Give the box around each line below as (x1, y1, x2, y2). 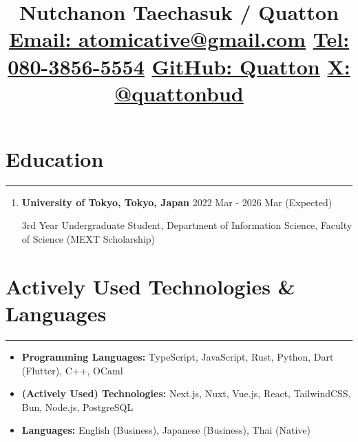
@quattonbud (114, 79, 244, 107)
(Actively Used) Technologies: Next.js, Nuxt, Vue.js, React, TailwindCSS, (21, 386, 351, 401)
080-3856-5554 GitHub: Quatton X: (8, 52, 350, 80)
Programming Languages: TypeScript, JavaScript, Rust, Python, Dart (21, 349, 334, 363)
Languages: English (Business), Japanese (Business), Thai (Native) (21, 423, 310, 437)
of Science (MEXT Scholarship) (21, 232, 156, 246)
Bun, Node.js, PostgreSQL (21, 399, 134, 414)
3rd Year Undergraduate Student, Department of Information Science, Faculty (21, 218, 352, 232)
